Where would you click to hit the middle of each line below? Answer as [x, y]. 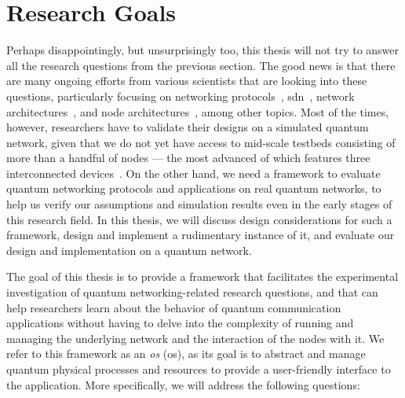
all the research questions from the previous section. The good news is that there [201, 65]
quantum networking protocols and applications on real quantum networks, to [194, 188]
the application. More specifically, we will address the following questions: [183, 384]
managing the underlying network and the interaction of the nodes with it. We [195, 338]
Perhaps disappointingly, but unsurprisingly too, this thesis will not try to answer [203, 50]
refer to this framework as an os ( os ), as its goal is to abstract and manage [186, 354]
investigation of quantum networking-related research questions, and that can [192, 292]
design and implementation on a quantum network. [129, 250]
